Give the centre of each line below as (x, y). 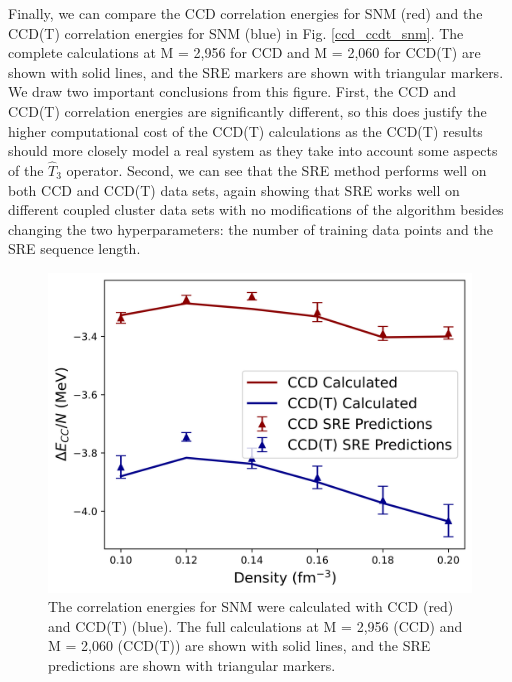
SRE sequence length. (74, 248)
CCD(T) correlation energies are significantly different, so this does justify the (247, 110)
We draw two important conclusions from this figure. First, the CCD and (232, 91)
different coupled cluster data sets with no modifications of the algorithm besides (256, 209)
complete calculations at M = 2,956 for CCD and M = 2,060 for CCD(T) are (244, 52)
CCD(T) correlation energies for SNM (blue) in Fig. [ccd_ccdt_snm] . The (236, 32)
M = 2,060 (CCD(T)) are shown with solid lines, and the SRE (239, 645)
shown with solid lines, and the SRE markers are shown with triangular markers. (256, 71)
